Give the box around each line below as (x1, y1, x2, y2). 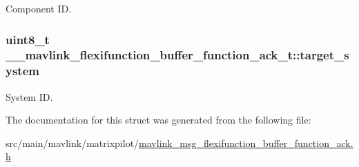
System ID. (6, 89, 53, 104)
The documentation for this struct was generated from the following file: (6, 112, 311, 127)
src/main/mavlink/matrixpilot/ (6, 135, 139, 150)
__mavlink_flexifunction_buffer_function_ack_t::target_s (6, 46, 349, 63)
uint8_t (6, 30, 50, 48)
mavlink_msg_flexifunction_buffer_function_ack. (139, 135, 353, 150)
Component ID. (6, 1, 72, 15)
